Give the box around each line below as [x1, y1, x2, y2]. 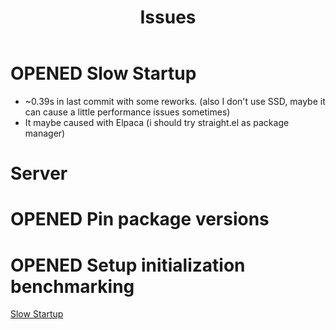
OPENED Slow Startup [10, 62, 197, 85]
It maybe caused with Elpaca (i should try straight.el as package [24, 116, 290, 128]
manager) [24, 127, 66, 139]
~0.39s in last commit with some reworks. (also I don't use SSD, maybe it [24, 95, 326, 107]
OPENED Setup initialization [10, 254, 246, 276]
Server [10, 162, 68, 185]
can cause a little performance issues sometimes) [24, 106, 231, 118]
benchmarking [10, 275, 135, 298]
